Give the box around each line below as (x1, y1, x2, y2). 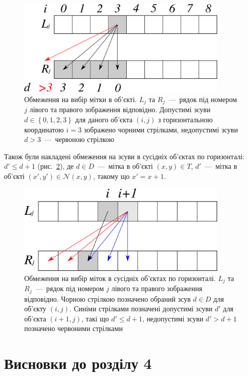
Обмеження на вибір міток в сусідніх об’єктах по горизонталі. (24, 272, 216, 283)
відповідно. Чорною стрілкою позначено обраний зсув (24, 293, 191, 304)
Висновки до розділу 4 (4, 353, 152, 373)
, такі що (81, 313, 109, 323)
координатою (24, 124, 64, 134)
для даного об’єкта (75, 114, 133, 125)
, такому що (93, 171, 130, 181)
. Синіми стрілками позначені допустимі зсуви (69, 303, 213, 314)
